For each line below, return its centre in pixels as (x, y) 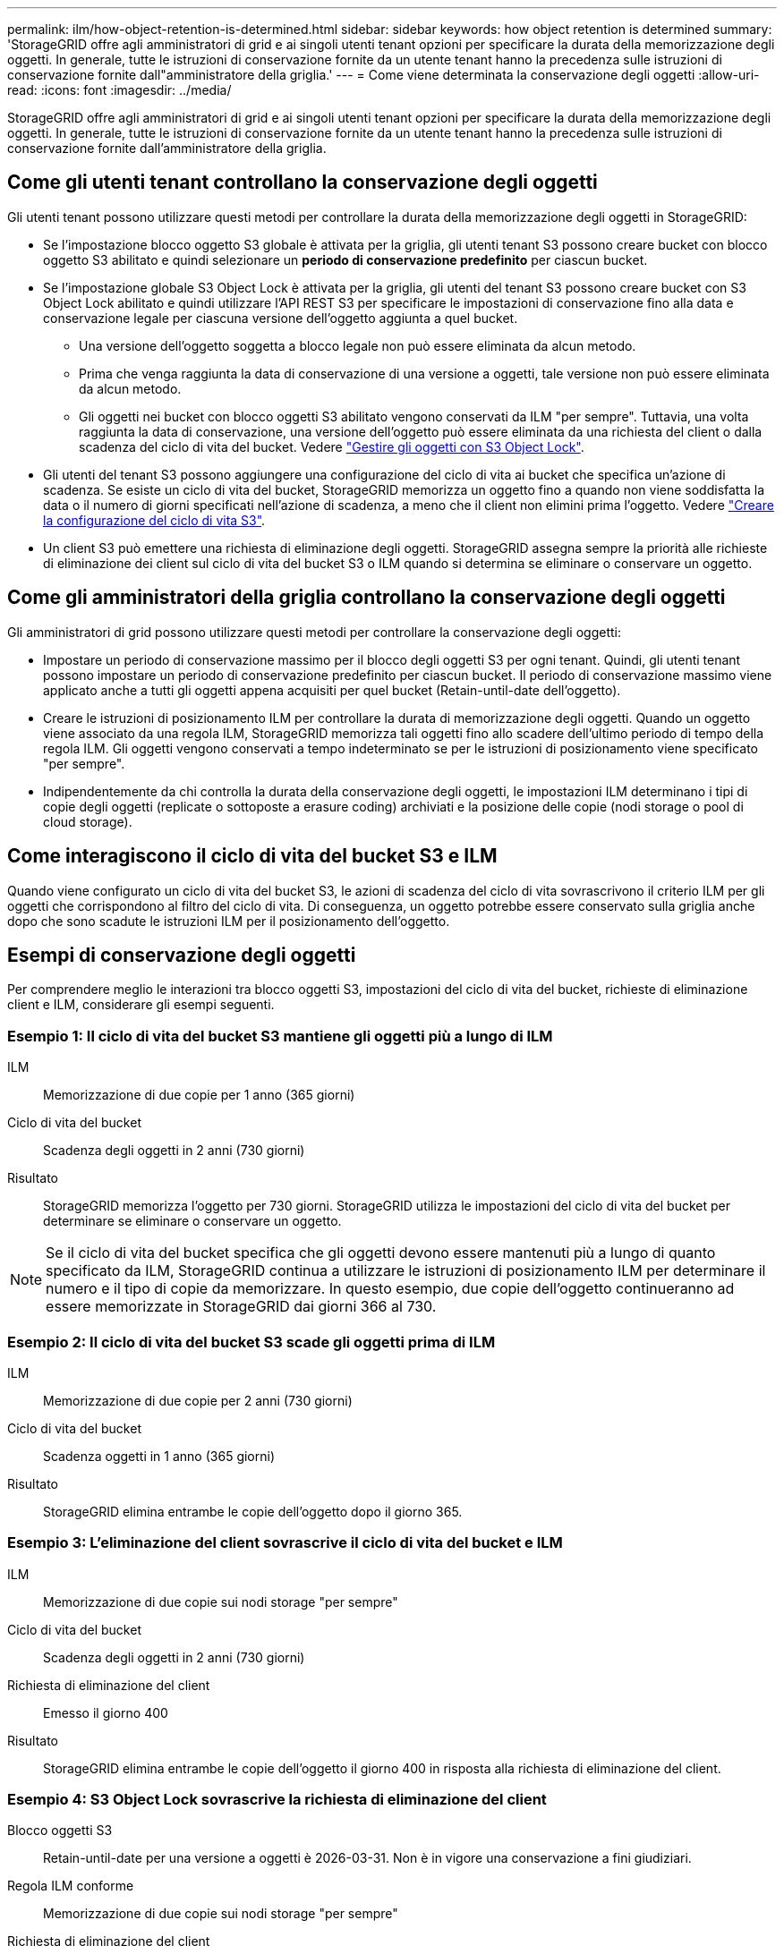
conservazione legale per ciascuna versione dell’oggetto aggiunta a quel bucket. (281, 318)
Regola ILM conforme (71, 1886)
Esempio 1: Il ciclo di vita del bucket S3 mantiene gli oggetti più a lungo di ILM (280, 1036)
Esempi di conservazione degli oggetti (182, 955)
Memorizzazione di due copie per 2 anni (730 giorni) (198, 1400)
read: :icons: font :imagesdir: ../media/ (119, 90)
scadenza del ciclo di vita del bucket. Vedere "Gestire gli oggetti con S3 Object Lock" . (332, 446)
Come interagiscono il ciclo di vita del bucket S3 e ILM (252, 856)
